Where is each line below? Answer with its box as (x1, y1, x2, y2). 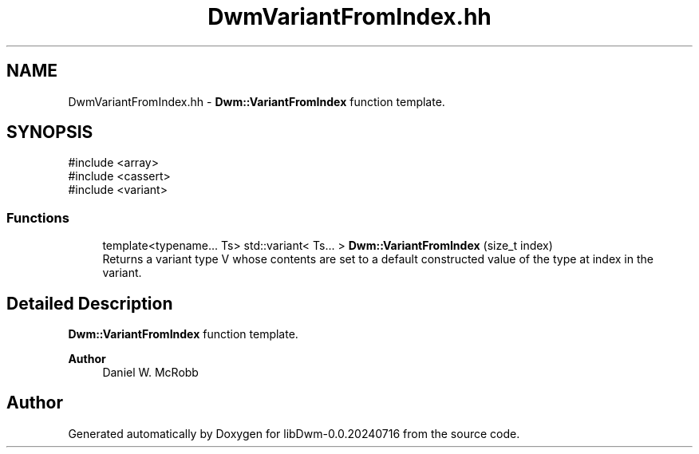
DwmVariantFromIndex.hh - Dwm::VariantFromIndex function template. (68, 94, 445, 109)
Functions (6, 209, 69, 226)
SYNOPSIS (6, 122, 93, 143)
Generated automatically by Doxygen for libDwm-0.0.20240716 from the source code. (68, 426, 520, 440)
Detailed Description (6, 293, 173, 314)
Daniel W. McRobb (102, 365, 199, 380)
